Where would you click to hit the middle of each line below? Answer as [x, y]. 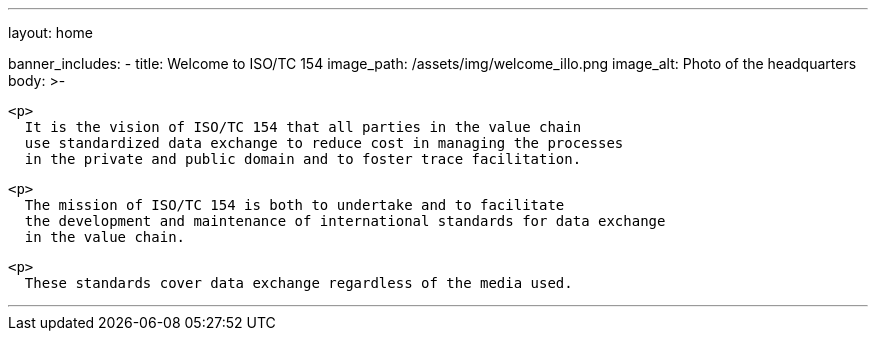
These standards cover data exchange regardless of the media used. [298, 283]
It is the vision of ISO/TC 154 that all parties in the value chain [303, 127]
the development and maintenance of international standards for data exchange [345, 221]
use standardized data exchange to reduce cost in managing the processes [324, 143]
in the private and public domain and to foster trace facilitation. [303, 159]
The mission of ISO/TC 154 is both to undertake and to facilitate [294, 205]
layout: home [50, 32]
